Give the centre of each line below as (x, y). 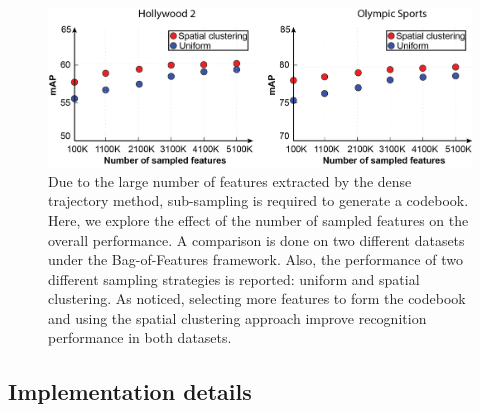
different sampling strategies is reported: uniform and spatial (234, 278)
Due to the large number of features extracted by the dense (230, 180)
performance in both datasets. (140, 337)
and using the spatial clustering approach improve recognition (237, 317)
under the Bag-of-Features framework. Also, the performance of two (255, 259)
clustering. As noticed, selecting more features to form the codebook (257, 298)
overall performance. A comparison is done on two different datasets (256, 239)
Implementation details (130, 391)
